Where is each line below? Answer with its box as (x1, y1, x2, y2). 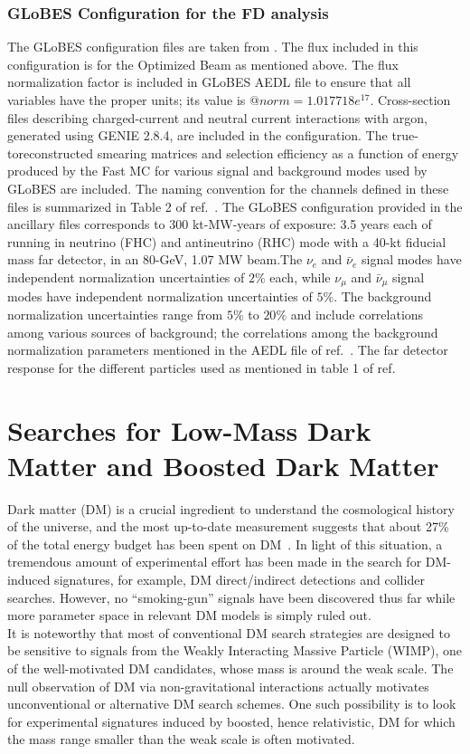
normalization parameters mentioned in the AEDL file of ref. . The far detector (7, 340, 448, 359)
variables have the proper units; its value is (7, 91, 246, 109)
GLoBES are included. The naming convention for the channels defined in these (7, 178, 449, 197)
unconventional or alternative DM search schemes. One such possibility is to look (7, 694, 456, 713)
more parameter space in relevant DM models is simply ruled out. (7, 606, 371, 625)
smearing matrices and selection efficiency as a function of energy (97, 143, 459, 162)
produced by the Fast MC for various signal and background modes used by (7, 161, 428, 180)
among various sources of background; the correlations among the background (7, 322, 438, 341)
